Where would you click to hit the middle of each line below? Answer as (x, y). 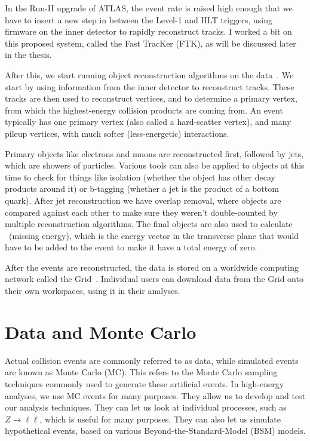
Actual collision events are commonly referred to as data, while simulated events (152, 360)
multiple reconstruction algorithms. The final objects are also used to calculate (149, 224)
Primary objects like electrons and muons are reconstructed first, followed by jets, (154, 153)
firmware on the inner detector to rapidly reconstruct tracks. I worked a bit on (148, 31)
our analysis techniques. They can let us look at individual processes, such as (146, 407)
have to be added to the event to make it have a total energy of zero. (131, 247)
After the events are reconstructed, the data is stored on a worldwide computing (152, 267)
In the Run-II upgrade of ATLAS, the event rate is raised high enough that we (149, 8)
